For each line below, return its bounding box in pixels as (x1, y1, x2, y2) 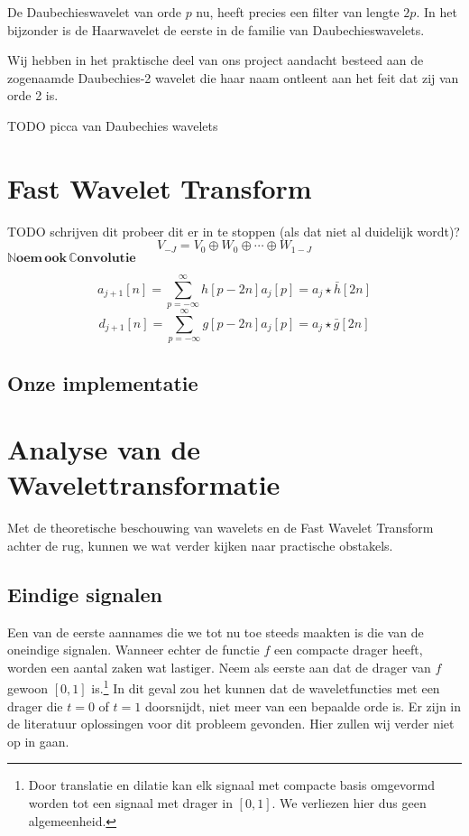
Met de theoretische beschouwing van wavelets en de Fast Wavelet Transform (7, 518, 434, 537)
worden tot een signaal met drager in (28, 794, 233, 812)
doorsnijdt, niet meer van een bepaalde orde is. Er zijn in (144, 696, 462, 715)
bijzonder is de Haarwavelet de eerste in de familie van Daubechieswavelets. (7, 20, 425, 39)
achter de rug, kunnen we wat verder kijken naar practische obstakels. (7, 535, 393, 554)
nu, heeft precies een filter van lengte (196, 3, 400, 21)
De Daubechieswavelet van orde (7, 3, 181, 21)
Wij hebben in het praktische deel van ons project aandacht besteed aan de (7, 51, 424, 70)
